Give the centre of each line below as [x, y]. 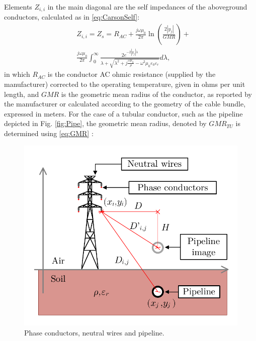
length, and [22, 94]
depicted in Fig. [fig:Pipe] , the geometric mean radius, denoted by [105, 123]
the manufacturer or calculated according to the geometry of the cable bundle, [125, 104]
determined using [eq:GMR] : [49, 133]
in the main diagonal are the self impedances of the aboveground [147, 7]
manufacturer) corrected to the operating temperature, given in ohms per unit [125, 84]
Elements [18, 7]
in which [17, 74]
